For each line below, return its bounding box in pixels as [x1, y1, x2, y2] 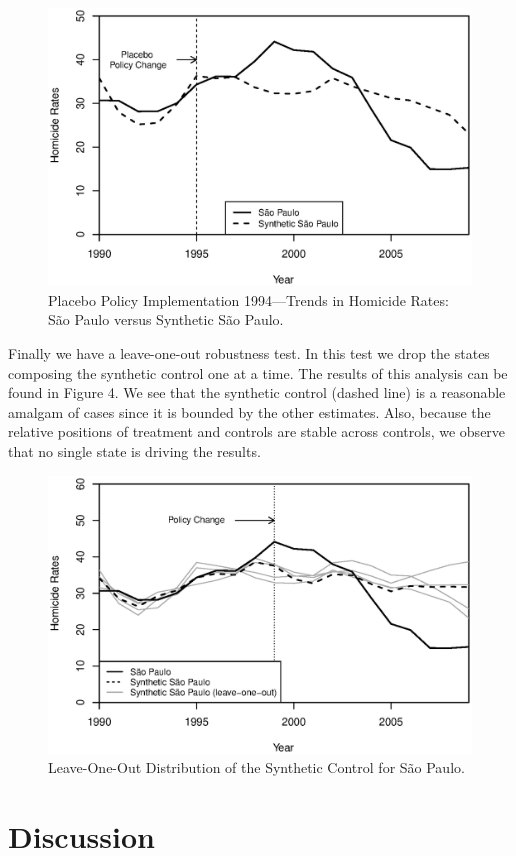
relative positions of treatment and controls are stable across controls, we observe [8, 421, 506, 442]
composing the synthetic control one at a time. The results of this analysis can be [8, 362, 508, 383]
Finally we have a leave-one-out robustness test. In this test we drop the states [8, 343, 490, 364]
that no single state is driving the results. [8, 441, 261, 461]
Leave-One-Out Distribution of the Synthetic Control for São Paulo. [48, 757, 465, 778]
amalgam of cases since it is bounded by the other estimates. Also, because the [8, 401, 491, 422]
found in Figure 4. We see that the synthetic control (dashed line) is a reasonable [8, 382, 506, 403]
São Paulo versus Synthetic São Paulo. [48, 309, 284, 330]
